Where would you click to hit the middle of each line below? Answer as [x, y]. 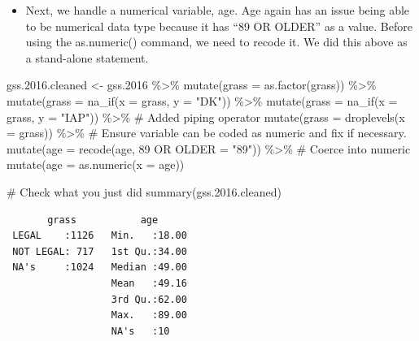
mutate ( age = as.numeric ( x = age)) [96, 164]
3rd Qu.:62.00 [149, 299]
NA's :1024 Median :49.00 [100, 268]
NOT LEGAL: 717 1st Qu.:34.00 [100, 251]
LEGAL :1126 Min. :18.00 [100, 236]
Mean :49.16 [149, 283]
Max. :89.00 [149, 315]
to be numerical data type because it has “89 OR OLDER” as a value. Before [219, 26]
